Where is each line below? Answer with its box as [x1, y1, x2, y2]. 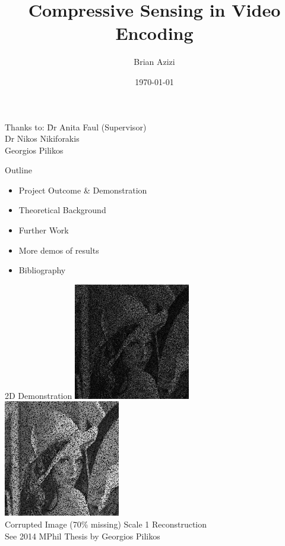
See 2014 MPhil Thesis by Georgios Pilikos [5, 529, 160, 542]
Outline [5, 164, 32, 176]
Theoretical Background [18, 204, 106, 216]
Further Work [18, 224, 69, 236]
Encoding [115, 21, 194, 45]
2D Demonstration [5, 389, 72, 401]
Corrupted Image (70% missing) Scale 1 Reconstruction [5, 518, 207, 531]
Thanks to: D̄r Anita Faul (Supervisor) [5, 120, 147, 133]
